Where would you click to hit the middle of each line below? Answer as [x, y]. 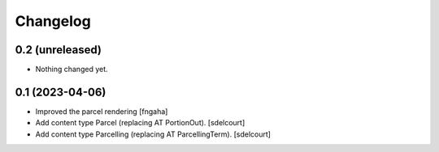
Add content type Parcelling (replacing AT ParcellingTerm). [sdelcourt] [153, 134]
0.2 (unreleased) [58, 50]
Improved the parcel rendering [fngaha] [102, 111]
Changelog [53, 21]
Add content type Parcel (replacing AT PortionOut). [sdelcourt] [140, 123]
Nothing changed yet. [72, 70]
